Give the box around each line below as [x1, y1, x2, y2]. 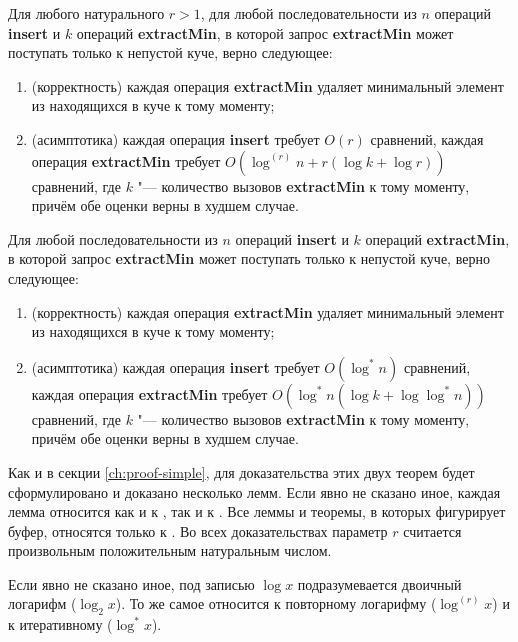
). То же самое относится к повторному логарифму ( [115, 593, 437, 614]
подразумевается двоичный [297, 573, 462, 594]
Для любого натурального [8, 3, 165, 23]
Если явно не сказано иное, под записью [8, 573, 255, 594]
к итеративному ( [8, 614, 113, 635]
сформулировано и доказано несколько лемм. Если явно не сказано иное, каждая [8, 481, 501, 502]
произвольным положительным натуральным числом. [8, 540, 332, 561]
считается [403, 520, 462, 541]
